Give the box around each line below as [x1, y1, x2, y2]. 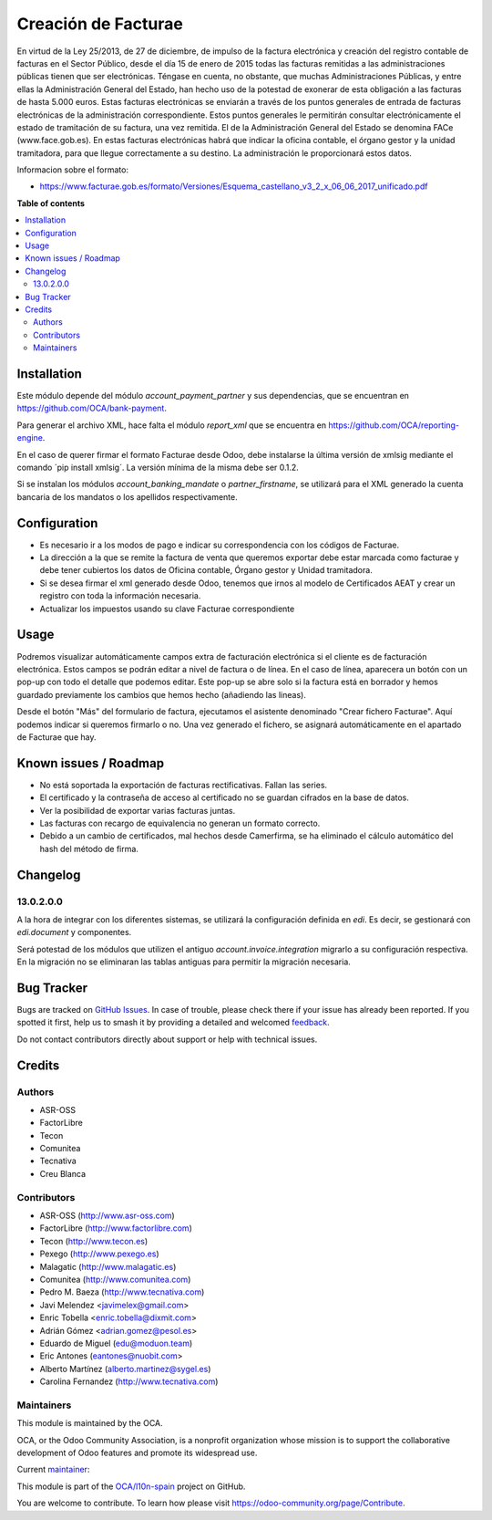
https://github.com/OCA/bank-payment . [16, 402, 168, 414]
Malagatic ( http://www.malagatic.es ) [39, 1261, 177, 1272]
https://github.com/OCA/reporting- [328, 420, 460, 431]
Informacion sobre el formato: [16, 164, 129, 175]
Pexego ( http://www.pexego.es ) [39, 1248, 159, 1259]
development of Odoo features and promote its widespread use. [16, 1447, 258, 1459]
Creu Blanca [39, 1168, 87, 1179]
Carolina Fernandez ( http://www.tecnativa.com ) [39, 1376, 219, 1387]
